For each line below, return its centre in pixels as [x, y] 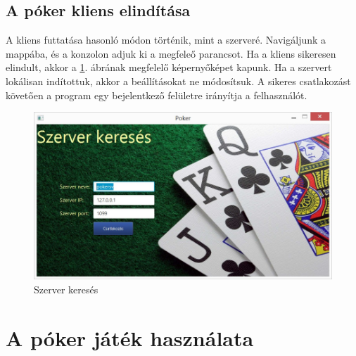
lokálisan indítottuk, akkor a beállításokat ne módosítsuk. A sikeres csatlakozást [178, 81]
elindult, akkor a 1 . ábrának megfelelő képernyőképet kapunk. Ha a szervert [169, 67]
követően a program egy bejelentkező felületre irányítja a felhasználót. [157, 95]
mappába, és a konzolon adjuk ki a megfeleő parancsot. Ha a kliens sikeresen [171, 53]
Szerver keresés [66, 289]
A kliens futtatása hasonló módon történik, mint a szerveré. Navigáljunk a [166, 40]
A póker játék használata [130, 337]
